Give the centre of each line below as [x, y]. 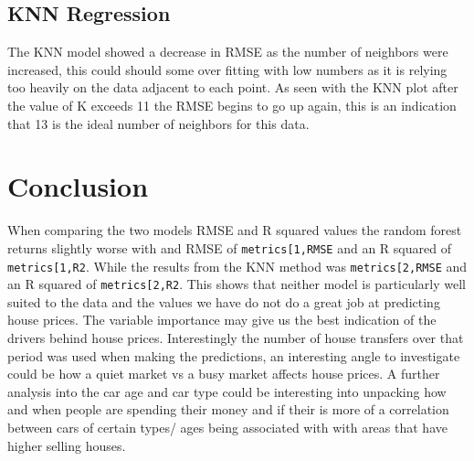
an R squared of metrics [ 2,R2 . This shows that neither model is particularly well [237, 284]
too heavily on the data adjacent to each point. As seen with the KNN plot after [233, 87]
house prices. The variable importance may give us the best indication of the [222, 320]
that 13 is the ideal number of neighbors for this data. [158, 123]
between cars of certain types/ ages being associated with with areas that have [227, 428]
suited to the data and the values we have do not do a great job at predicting [224, 301]
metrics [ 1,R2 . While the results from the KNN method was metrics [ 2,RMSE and [237, 266]
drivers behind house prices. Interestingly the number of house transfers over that [236, 338]
